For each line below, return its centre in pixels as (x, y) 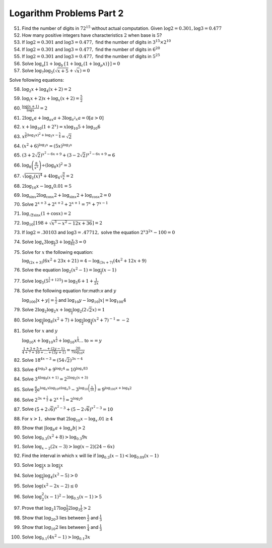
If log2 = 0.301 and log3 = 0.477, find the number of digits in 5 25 (91, 56)
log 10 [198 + (35, 224)
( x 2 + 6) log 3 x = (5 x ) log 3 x (47, 146)
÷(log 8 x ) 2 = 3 (56, 166)
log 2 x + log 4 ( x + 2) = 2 (47, 90)
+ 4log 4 (52, 177)
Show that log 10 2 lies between (54, 528)
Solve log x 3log (38, 242)
